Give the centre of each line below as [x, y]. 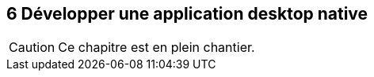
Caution [32, 48]
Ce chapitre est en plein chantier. [156, 48]
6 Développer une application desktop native [187, 14]
